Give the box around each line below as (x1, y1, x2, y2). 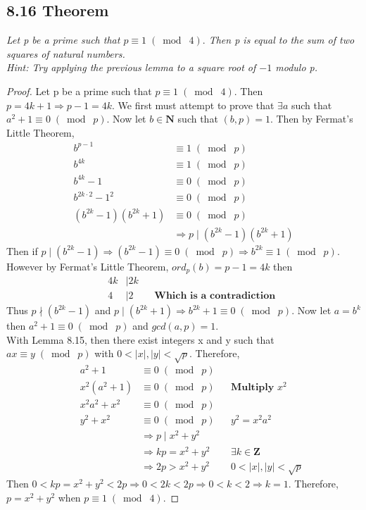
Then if (6, 243, 38, 258)
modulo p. (275, 60, 318, 75)
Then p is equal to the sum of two (208, 32, 355, 47)
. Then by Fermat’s (270, 111, 353, 126)
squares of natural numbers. (6, 46, 125, 61)
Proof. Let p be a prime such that (6, 83, 152, 98)
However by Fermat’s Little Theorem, (6, 259, 169, 273)
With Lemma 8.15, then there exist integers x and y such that (6, 332, 274, 347)
